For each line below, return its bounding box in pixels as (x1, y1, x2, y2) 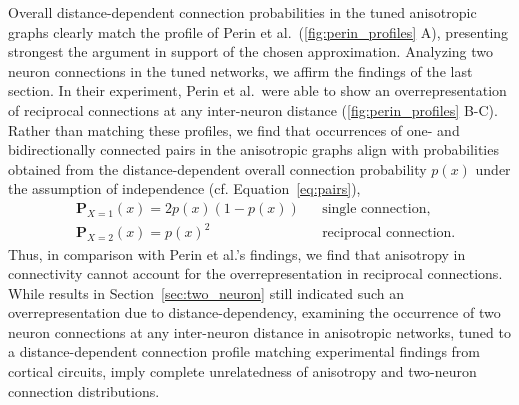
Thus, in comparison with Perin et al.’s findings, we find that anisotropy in (8, 243, 466, 264)
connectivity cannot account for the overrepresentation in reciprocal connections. (8, 263, 503, 284)
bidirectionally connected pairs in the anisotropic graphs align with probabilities (8, 139, 499, 160)
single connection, (322, 201, 431, 216)
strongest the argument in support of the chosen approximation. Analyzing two (8, 41, 494, 62)
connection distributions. (8, 380, 160, 401)
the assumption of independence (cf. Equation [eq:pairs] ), (8, 178, 361, 199)
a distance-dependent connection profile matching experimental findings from (8, 341, 481, 362)
